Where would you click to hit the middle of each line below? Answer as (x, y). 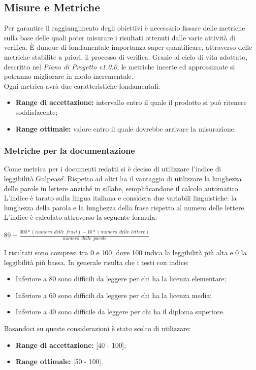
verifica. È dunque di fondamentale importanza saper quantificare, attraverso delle (128, 47)
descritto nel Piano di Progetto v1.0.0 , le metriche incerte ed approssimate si (120, 66)
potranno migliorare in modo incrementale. (69, 76)
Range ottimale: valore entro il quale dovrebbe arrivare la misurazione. (126, 128)
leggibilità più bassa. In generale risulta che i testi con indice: (96, 262)
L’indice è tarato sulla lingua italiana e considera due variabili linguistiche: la (120, 198)
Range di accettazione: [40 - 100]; (71, 345)
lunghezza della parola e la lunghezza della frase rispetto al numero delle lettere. (125, 207)
